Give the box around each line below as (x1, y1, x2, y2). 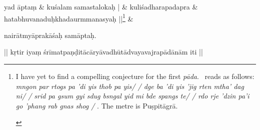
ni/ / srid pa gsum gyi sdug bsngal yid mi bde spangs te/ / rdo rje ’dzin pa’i (15, 90, 249, 101)
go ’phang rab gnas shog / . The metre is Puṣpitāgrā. (15, 100, 178, 110)
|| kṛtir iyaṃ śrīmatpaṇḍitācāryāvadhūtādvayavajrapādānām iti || (4, 46, 203, 57)
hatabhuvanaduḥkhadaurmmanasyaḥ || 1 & (4, 11, 133, 23)
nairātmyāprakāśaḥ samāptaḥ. (4, 29, 96, 40)
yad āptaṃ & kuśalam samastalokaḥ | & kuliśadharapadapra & (4, 1, 198, 11)
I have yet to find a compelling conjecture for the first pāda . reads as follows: (15, 71, 254, 81)
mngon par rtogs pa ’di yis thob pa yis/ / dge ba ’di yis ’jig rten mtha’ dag (15, 80, 244, 91)
